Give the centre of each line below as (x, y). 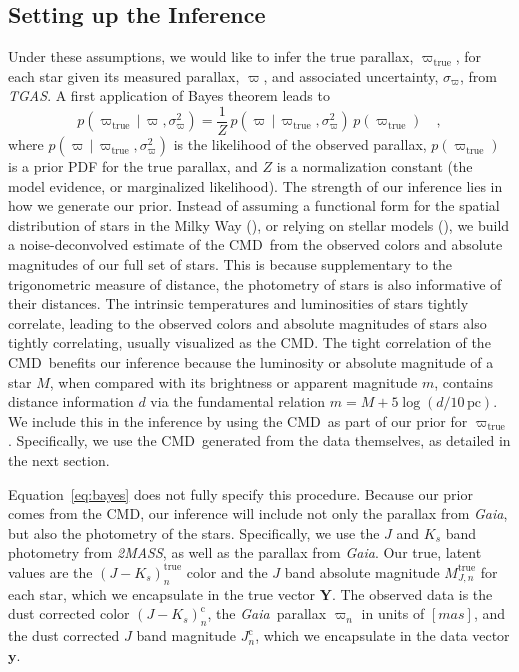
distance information (71, 401)
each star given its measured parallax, (124, 75)
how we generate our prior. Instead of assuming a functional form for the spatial (254, 205)
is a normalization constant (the (374, 166)
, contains (464, 381)
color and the (227, 571)
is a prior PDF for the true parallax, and (133, 166)
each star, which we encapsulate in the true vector (162, 593)
